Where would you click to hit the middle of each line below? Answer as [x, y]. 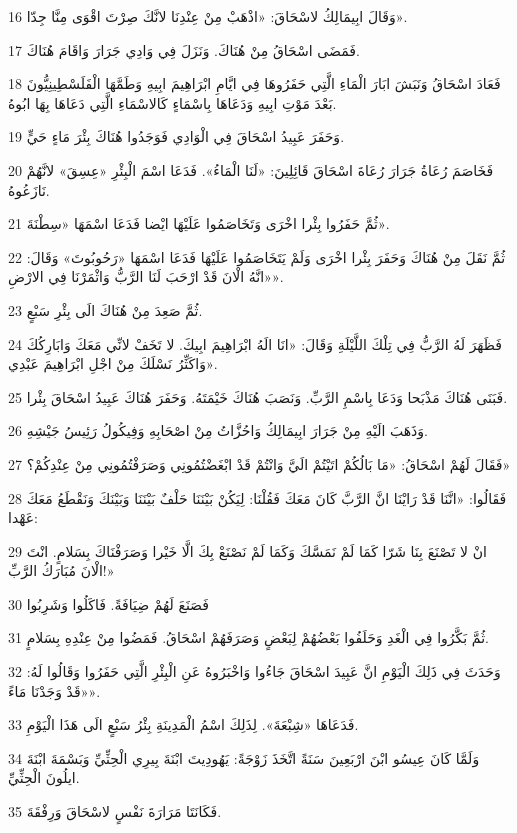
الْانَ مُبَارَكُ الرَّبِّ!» [61, 570]
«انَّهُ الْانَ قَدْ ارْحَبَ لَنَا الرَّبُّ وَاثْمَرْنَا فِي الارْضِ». [146, 276]
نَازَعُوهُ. [29, 189]
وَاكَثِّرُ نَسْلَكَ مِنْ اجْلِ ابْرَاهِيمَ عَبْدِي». [113, 363]
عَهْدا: [23, 517]
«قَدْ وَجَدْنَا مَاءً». [54, 690]
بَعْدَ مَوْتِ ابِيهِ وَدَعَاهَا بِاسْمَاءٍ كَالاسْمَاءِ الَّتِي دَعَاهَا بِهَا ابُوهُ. [172, 102]
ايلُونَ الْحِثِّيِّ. [44, 777]
